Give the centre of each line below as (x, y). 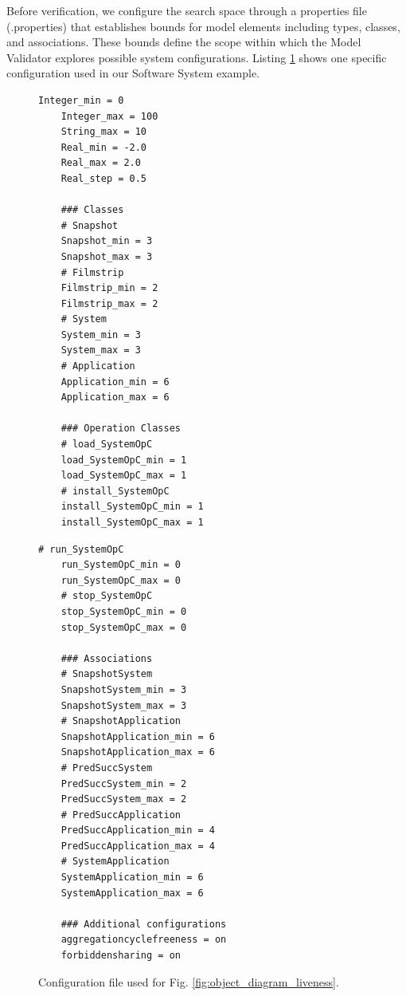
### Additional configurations (144, 924)
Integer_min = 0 (81, 100)
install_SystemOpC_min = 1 (132, 507)
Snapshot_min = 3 (107, 241)
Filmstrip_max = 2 (109, 303)
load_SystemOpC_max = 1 (124, 476)
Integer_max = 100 (109, 116)
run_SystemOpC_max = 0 (121, 580)
